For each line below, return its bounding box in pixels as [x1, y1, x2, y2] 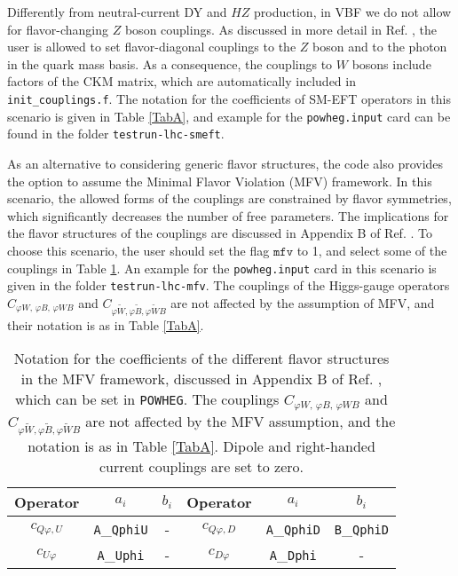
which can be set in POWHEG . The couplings [15, 389, 280, 410]
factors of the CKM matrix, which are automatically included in [7, 72, 356, 91]
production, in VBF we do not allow [254, 3, 452, 20]
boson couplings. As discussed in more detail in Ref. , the [124, 20, 438, 38]
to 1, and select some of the [296, 241, 447, 259]
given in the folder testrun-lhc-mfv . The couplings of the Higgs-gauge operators [7, 276, 450, 295]
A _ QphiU [93, 518, 148, 540]
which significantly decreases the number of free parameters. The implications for [7, 206, 449, 225]
